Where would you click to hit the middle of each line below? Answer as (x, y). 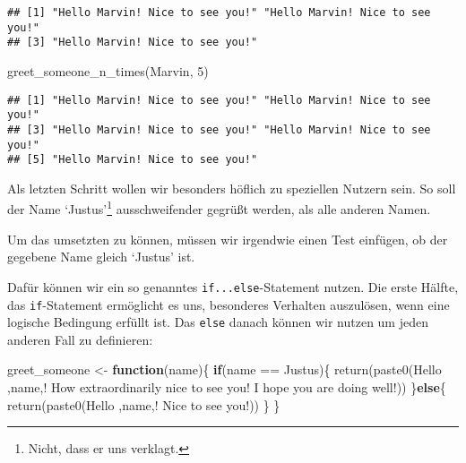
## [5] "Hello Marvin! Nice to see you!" (133, 160)
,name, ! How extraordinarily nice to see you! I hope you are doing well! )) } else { (227, 387)
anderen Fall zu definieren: (80, 339)
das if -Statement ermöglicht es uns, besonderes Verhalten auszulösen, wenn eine (229, 304)
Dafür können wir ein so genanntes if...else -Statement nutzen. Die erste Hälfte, (233, 286)
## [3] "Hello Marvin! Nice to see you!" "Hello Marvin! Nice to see (219, 129)
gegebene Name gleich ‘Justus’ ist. (101, 257)
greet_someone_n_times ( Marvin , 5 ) (108, 70)
